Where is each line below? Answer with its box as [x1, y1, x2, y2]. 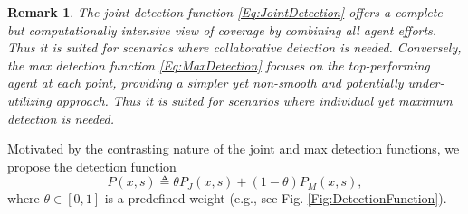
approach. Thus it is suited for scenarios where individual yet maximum [55, 90, 453, 109]
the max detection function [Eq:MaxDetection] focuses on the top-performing [7, 55, 430, 74]
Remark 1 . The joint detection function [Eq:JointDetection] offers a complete [7, 3, 443, 21]
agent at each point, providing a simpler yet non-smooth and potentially [7, 73, 404, 92]
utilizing [7, 90, 52, 109]
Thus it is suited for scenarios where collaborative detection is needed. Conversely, [7, 38, 462, 57]
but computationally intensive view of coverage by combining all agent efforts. [7, 20, 437, 39]
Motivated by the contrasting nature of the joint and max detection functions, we [7, 139, 460, 158]
